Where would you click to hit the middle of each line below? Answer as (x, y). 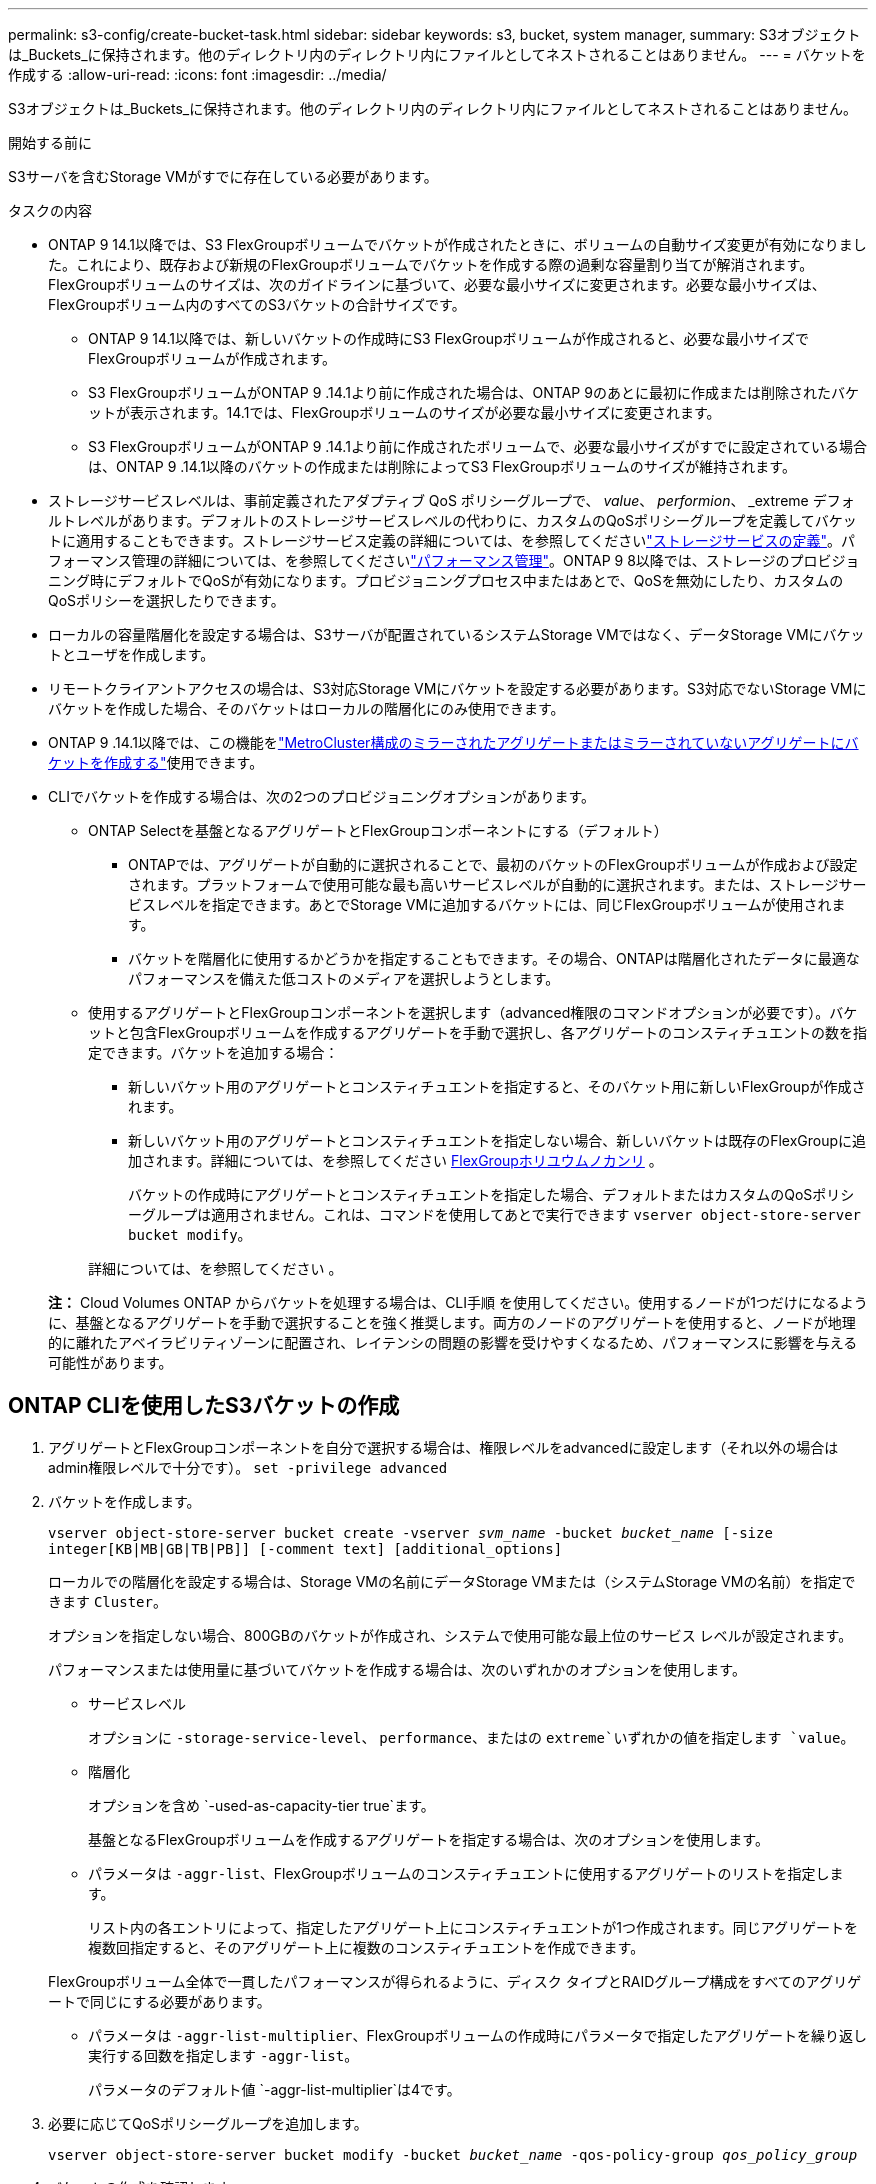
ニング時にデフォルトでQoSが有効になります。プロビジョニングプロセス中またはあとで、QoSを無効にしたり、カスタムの (446, 580)
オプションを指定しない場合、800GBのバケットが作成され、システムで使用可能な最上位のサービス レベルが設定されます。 (450, 1635)
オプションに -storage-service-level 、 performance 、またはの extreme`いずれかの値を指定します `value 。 (471, 1737)
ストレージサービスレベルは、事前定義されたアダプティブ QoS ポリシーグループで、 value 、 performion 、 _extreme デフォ (451, 500)
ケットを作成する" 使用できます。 (156, 762)
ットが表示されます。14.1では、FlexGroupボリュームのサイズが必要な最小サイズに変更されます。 (404, 412)
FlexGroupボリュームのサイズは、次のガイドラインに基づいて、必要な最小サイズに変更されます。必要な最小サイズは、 (437, 284)
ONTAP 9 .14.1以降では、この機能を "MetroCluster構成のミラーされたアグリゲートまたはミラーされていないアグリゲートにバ (453, 742)
